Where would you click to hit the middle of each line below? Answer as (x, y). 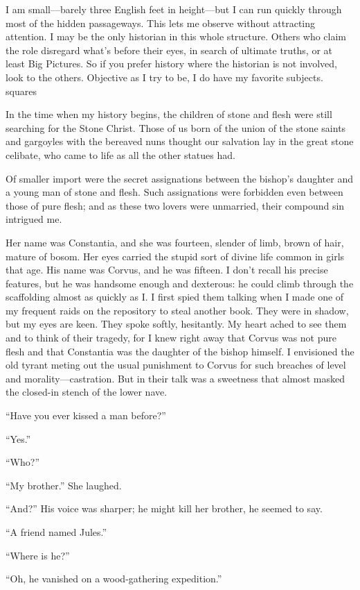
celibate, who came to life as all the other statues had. (120, 154)
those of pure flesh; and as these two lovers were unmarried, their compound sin (175, 205)
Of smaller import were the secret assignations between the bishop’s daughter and (179, 178)
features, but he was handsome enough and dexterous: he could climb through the (180, 283)
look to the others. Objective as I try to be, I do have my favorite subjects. (164, 77)
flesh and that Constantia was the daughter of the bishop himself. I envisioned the (180, 351)
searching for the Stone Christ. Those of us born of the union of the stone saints (176, 127)
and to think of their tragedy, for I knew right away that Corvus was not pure (171, 338)
